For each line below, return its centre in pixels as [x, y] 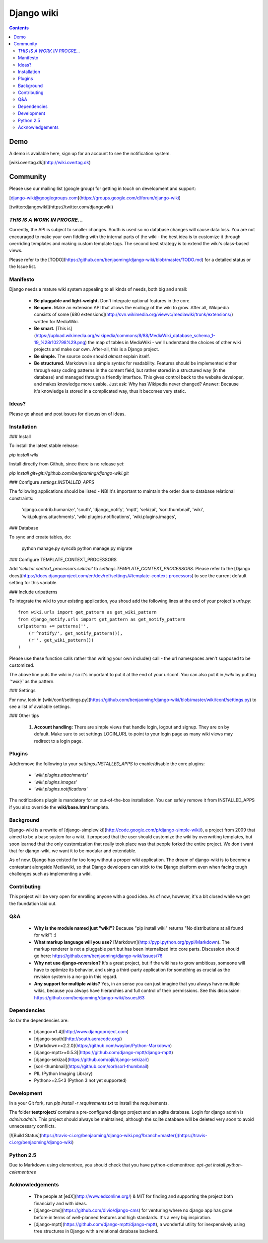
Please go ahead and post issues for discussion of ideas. [67, 414]
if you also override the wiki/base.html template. [59, 807]
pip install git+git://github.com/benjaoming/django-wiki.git [69, 473]
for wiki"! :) [45, 935]
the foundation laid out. [33, 903]
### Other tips [24, 715]
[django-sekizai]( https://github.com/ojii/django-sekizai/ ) [92, 1060]
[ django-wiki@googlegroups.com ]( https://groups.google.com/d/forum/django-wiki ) [95, 198]
